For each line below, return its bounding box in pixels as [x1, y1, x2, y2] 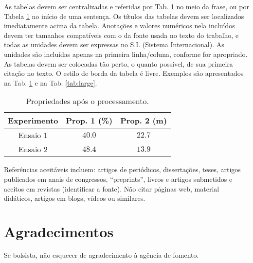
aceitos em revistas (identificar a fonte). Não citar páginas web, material [4, 183, 219, 193]
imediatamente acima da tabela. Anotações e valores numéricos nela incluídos [4, 20, 235, 31]
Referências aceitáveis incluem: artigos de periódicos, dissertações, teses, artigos [4, 164, 241, 175]
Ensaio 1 [18, 129, 48, 141]
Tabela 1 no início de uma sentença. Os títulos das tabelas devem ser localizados [4, 11, 244, 21]
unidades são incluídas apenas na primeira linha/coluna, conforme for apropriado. [4, 49, 248, 59]
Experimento [8, 115, 58, 126]
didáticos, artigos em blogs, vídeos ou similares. [4, 193, 145, 203]
